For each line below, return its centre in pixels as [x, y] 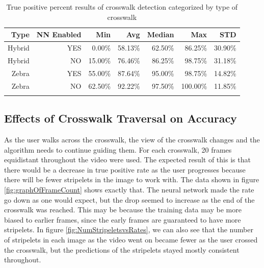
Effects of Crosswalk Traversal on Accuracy [121, 118]
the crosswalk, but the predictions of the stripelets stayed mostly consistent [122, 249]
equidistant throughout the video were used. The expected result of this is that [127, 160]
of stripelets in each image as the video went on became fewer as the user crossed [131, 240]
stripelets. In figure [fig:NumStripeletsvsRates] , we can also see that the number [129, 229]
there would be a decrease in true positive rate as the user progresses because [125, 169]
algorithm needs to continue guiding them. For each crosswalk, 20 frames [118, 149]
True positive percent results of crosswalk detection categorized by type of [122, 7]
